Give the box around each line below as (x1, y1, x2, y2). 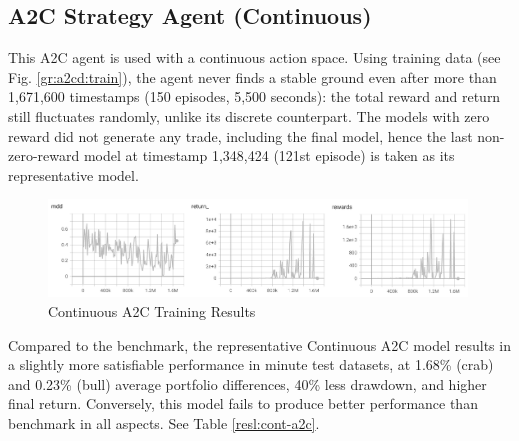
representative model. (8, 164, 139, 185)
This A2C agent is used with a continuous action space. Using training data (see (8, 47, 501, 68)
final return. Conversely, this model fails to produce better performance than (8, 393, 478, 414)
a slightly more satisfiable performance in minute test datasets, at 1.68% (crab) (8, 354, 494, 375)
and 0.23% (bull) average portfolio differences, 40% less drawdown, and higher (8, 373, 487, 394)
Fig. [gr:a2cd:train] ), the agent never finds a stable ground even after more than (8, 66, 497, 87)
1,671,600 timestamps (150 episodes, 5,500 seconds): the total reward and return (8, 86, 501, 107)
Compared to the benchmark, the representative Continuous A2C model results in (8, 334, 511, 355)
